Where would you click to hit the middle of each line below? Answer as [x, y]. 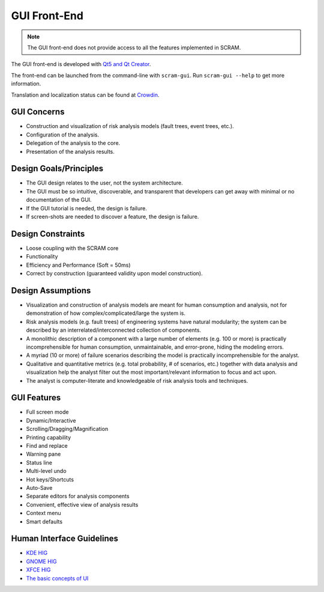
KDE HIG [37, 553]
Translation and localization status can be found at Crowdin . [85, 95]
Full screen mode [47, 412]
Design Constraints [48, 233]
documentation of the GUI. [59, 200]
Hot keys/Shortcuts [50, 479]
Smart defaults [44, 521]
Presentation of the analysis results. [70, 151]
